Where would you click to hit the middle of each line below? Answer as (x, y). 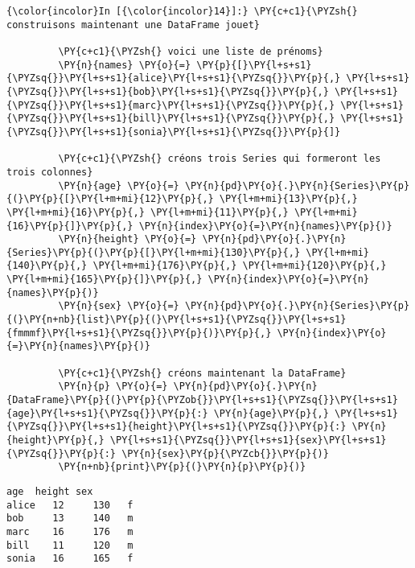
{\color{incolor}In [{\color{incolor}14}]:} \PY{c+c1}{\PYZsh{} (182, 11)
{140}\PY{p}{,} (47, 266)
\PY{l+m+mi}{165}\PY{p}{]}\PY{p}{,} (105, 280)
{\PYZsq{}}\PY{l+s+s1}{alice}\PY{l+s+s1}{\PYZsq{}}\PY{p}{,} (174, 78)
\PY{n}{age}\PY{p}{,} (271, 413)
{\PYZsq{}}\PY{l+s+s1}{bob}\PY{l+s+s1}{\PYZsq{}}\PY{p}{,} (168, 91)
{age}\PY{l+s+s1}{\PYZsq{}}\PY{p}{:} (107, 413)
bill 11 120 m (70, 545)
